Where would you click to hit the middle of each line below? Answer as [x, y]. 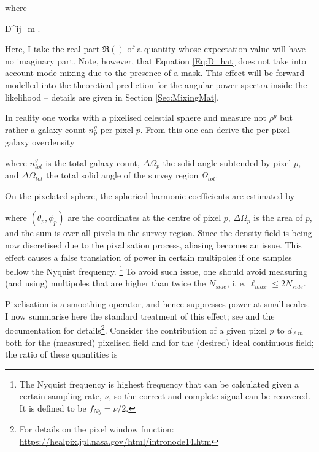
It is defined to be [53, 408]
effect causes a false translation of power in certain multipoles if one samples [148, 257]
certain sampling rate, [60, 396]
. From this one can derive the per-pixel [215, 129]
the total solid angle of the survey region [122, 175]
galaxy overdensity [40, 142]
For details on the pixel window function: [97, 429]
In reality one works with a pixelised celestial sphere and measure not [136, 117]
